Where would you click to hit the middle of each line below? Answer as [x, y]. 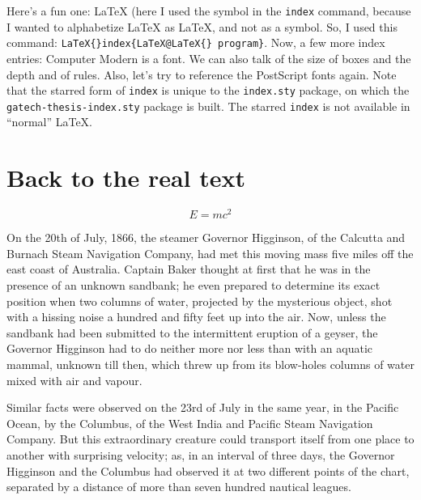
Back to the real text [126, 178]
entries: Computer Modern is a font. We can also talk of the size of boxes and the [209, 58]
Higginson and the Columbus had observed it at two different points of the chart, [208, 470]
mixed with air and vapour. [74, 380]
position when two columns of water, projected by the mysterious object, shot [200, 301]
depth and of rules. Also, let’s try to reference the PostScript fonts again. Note [202, 74]
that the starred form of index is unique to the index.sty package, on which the [208, 90]
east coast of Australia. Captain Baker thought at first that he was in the [189, 269]
